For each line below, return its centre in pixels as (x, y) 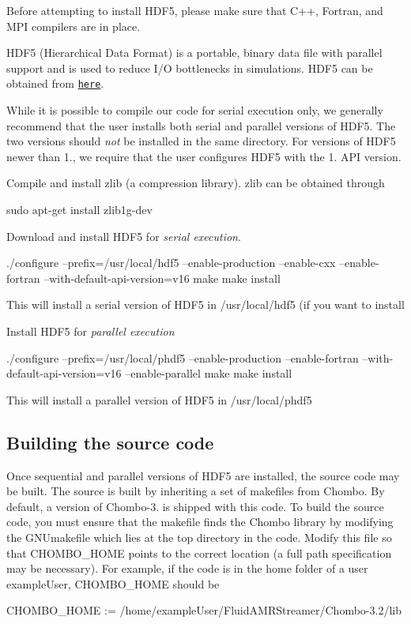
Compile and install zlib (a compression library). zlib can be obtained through (196, 183)
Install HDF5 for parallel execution (90, 331)
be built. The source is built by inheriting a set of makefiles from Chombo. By (196, 491)
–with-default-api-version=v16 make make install (162, 278)
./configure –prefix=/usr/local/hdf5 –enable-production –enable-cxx (171, 263)
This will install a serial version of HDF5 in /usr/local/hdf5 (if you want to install (205, 304)
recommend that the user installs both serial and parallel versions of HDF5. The (201, 125)
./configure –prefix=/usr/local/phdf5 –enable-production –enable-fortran (183, 357)
